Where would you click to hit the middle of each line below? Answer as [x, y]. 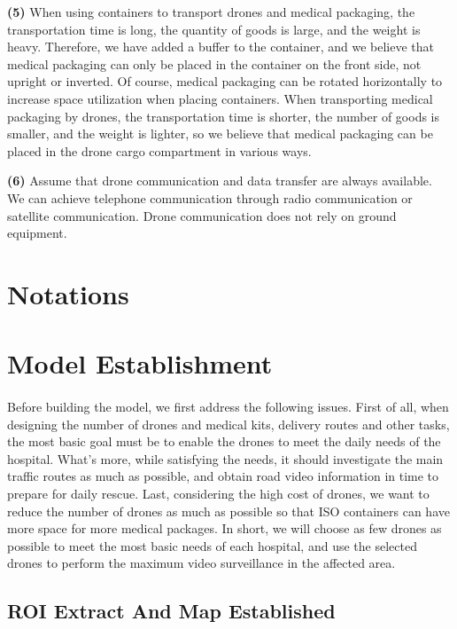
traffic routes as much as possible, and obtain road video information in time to [223, 476]
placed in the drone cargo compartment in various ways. [159, 150]
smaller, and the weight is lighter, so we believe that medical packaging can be [220, 134]
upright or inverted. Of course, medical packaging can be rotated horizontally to [225, 81]
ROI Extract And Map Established [171, 611]
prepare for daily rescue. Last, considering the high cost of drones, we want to [218, 494]
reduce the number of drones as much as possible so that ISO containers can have [228, 511]
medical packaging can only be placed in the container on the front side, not [214, 63]
